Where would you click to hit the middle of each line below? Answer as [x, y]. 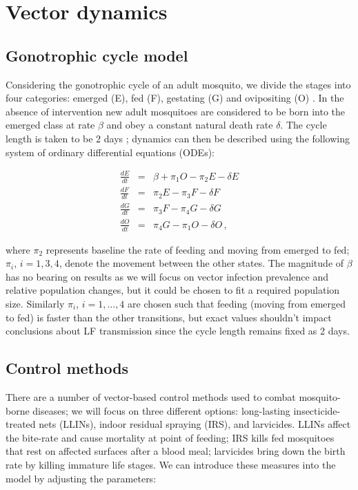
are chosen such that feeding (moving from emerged [237, 304]
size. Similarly [35, 304]
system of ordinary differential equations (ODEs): [110, 152]
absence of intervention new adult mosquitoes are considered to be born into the [176, 111]
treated [21, 424]
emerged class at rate [50, 125]
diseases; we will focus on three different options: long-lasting [161, 410]
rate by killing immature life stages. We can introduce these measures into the [171, 464]
